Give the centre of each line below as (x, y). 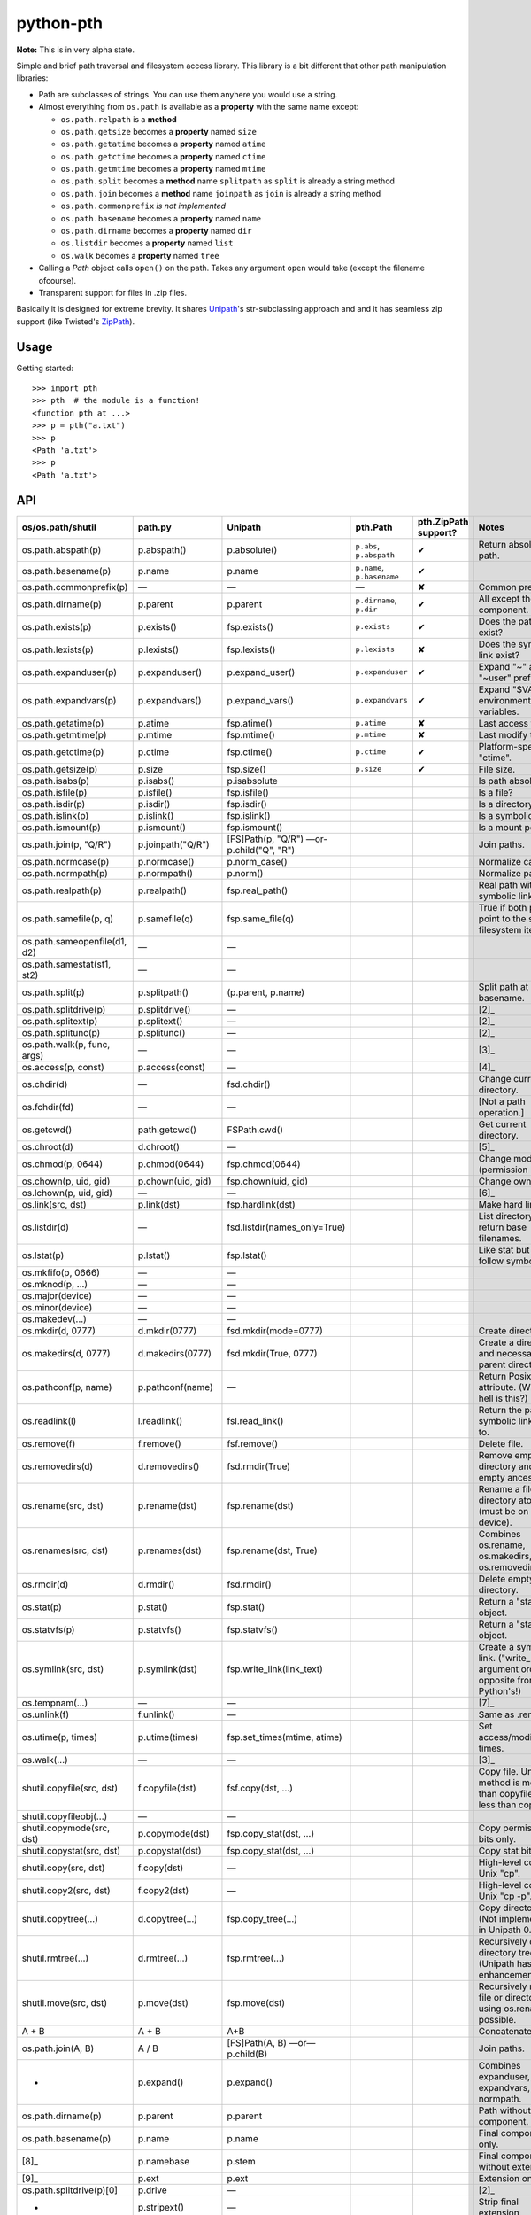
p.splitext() (160, 1021)
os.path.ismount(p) (61, 827)
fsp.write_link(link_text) (275, 1668)
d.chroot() (159, 1146)
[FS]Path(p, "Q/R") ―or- (277, 839)
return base (503, 1227)
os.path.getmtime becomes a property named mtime (163, 169)
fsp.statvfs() (253, 1629)
